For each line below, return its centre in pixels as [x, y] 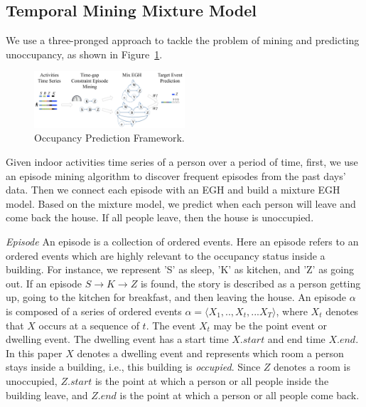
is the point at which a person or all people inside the [212, 380]
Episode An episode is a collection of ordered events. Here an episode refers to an [182, 242]
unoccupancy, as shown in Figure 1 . [84, 54]
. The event [171, 325]
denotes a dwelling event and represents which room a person [210, 353]
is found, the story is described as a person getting [251, 283]
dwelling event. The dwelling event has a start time [117, 339]
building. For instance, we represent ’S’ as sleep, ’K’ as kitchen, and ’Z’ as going [180, 269]
